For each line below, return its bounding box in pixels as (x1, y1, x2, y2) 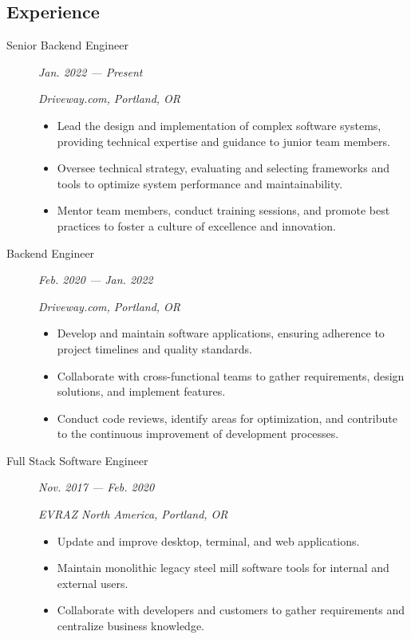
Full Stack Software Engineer (6, 452, 148, 468)
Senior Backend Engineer (6, 37, 128, 53)
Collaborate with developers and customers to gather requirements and (57, 602, 405, 618)
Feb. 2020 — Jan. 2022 (38, 271, 153, 288)
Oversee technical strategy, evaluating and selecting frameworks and (57, 160, 389, 176)
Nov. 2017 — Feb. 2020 (38, 479, 155, 495)
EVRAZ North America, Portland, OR (38, 506, 228, 523)
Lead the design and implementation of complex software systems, (57, 116, 381, 133)
